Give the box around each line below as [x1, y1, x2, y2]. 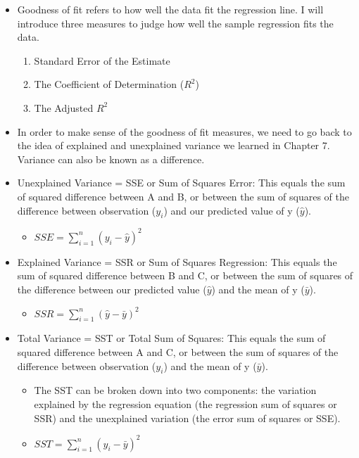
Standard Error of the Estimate [34, 53, 170, 68]
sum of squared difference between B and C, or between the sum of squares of [17, 268, 353, 283]
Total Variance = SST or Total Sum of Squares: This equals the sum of [17, 331, 326, 345]
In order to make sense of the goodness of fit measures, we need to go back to [17, 124, 352, 139]
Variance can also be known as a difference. [17, 151, 205, 166]
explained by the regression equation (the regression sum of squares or [34, 396, 337, 411]
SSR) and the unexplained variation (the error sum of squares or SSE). [34, 410, 341, 425]
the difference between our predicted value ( [17, 282, 207, 297]
